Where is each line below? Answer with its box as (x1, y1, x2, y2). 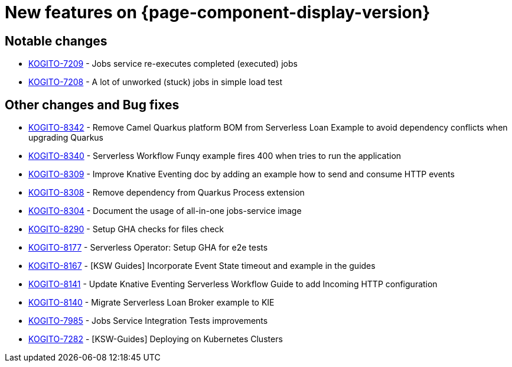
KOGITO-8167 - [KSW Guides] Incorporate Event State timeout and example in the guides (28, 261, 376, 271)
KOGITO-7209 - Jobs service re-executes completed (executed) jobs (28, 59, 298, 69)
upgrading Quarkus (28, 132, 104, 143)
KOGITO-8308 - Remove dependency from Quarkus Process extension (28, 187, 305, 198)
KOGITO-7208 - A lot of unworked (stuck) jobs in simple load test (28, 77, 282, 87)
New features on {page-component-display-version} (5, 2, 431, 22)
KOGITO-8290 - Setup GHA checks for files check (28, 224, 224, 235)
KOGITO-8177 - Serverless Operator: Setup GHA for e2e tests (28, 242, 268, 253)
